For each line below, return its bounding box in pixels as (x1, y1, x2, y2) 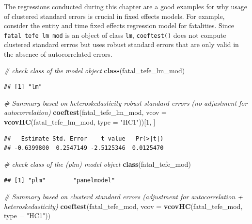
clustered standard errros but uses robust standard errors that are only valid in (4, 39, 239, 49)
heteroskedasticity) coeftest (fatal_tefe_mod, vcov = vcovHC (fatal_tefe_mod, (4, 201, 243, 211)
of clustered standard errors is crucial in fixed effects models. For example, (4, 11, 225, 21)
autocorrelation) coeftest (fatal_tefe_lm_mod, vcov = (4, 107, 167, 117)
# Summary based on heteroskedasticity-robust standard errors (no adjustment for (4, 97, 248, 108)
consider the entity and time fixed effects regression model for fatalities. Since (4, 20, 234, 31)
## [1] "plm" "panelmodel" (4, 177, 115, 184)
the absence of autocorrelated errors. (4, 49, 112, 59)
